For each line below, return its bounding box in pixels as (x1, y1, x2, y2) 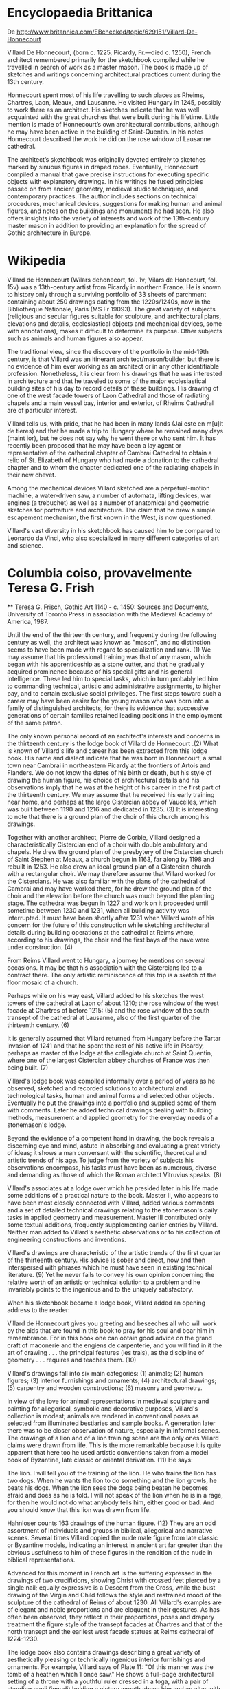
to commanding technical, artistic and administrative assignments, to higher (7, 682, 222, 690)
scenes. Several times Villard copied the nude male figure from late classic (7, 1533, 218, 1542)
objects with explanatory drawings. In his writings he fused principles (7, 177, 204, 185)
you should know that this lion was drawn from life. (7, 1505, 151, 1513)
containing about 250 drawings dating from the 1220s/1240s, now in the (7, 298, 211, 306)
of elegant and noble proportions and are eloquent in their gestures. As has (7, 1605, 220, 1613)
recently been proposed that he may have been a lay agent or (7, 441, 182, 449)
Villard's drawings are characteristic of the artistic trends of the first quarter (7, 1248, 221, 1256)
